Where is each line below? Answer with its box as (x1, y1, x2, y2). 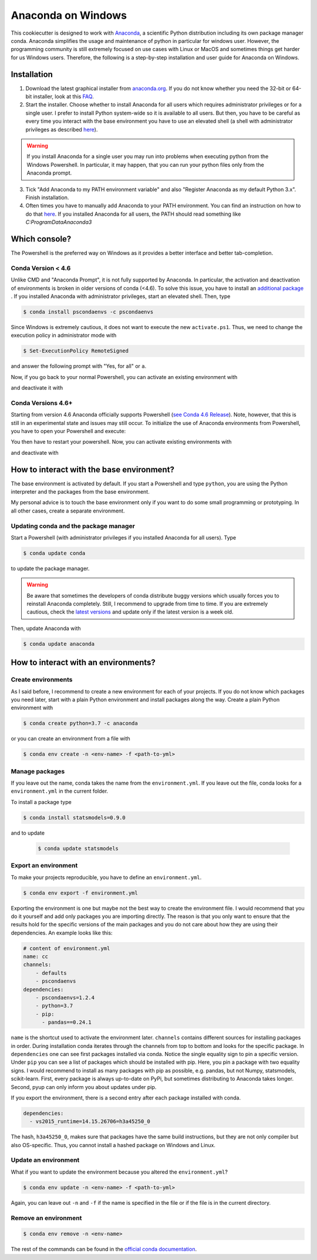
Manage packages (11, 767, 65, 775)
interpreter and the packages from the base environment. (11, 488, 150, 495)
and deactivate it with (11, 384, 63, 391)
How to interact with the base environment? (11, 464, 174, 474)
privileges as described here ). (25, 126, 98, 133)
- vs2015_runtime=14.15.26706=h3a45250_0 (29, 1118, 151, 1125)
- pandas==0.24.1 (42, 1019, 92, 1026)
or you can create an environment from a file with (11, 735, 130, 742)
